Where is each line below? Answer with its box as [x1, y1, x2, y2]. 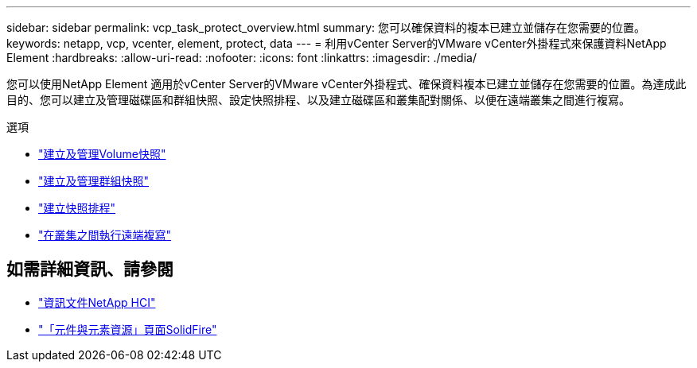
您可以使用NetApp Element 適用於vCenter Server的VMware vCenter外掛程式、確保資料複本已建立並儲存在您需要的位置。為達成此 [6, 77, 687, 91]
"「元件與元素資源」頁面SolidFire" [38, 322, 217, 336]
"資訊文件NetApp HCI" [38, 295, 156, 309]
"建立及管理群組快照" [38, 174, 150, 188]
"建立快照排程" [38, 201, 116, 215]
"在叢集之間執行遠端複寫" [38, 228, 172, 242]
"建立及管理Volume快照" [38, 147, 166, 161]
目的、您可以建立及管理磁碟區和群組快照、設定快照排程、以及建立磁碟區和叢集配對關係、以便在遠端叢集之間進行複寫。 [6, 93, 630, 107]
